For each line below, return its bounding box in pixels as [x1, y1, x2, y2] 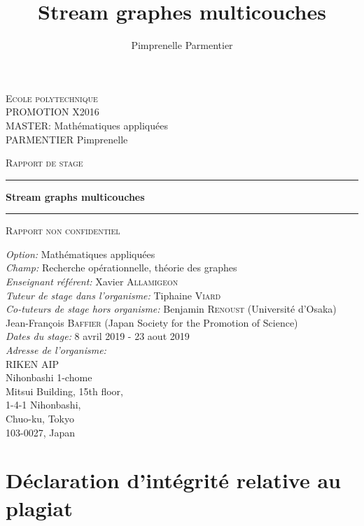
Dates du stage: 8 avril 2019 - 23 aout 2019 [6, 329, 190, 343]
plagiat [6, 493, 73, 522]
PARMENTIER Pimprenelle [6, 131, 128, 146]
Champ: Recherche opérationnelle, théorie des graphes [6, 260, 237, 275]
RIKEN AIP [6, 356, 59, 371]
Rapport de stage [6, 155, 83, 170]
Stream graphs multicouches [6, 189, 145, 204]
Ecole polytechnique [6, 90, 98, 105]
